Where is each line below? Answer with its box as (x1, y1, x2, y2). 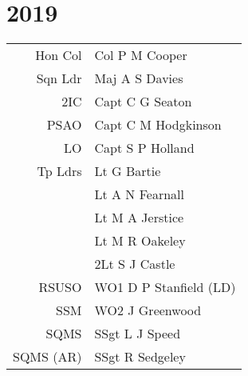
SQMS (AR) (13, 347, 82, 366)
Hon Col (35, 46, 82, 65)
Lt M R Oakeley (94, 231, 186, 250)
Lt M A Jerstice (94, 208, 184, 227)
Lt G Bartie (94, 162, 161, 181)
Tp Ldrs (37, 162, 82, 181)
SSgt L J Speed (94, 324, 181, 343)
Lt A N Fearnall (94, 185, 184, 204)
